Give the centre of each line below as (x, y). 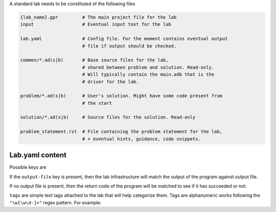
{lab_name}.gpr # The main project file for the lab (98, 17)
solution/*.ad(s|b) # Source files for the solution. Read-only (108, 117)
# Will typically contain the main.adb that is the (148, 75)
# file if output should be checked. (129, 46)
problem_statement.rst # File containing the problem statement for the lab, (121, 132)
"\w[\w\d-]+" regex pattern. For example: (55, 202)
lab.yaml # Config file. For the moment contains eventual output (124, 39)
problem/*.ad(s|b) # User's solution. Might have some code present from (121, 96)
